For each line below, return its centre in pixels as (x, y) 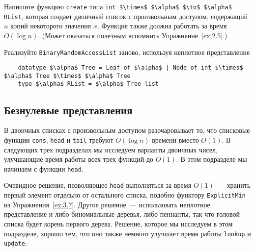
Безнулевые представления (68, 110)
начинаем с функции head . (44, 168)
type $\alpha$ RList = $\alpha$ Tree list (88, 84)
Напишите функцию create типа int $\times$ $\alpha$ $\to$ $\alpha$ (118, 6)
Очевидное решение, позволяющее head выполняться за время (98, 185)
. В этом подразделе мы (212, 159)
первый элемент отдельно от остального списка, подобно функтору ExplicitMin (125, 195)
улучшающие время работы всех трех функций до (79, 159)
